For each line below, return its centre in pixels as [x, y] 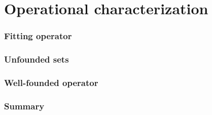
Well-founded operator [51, 82]
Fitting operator [38, 36]
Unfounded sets [37, 59]
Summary [24, 106]
